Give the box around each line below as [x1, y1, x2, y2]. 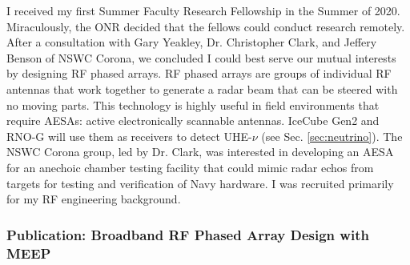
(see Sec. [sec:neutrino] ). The [261, 127, 403, 144]
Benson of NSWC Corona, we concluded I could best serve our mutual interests [6, 49, 396, 66]
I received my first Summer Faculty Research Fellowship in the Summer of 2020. [6, 2, 400, 18]
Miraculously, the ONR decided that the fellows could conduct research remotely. [6, 18, 405, 34]
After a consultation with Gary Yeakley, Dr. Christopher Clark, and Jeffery [6, 34, 377, 50]
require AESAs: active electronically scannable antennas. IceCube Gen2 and [6, 112, 380, 129]
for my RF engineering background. [6, 191, 181, 207]
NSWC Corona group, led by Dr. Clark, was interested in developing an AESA [6, 143, 394, 160]
